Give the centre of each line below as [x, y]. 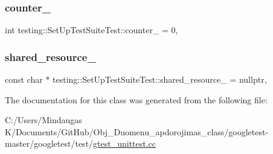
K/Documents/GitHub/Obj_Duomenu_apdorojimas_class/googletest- [137, 131]
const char [24, 79]
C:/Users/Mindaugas [43, 120]
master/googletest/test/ [49, 143]
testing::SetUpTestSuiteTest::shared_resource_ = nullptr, [160, 79]
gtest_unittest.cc [125, 143]
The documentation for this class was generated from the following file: [136, 99]
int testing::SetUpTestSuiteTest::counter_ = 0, [92, 30]
